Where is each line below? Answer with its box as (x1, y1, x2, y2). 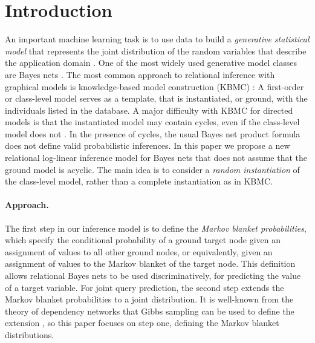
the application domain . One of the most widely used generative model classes (5, 56, 297, 69)
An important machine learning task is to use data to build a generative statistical (5, 33, 310, 45)
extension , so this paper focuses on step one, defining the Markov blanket (5, 316, 279, 329)
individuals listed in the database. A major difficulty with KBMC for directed (5, 103, 293, 116)
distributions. (5, 328, 54, 341)
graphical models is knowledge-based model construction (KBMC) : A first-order (5, 80, 304, 93)
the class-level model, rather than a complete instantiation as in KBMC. (5, 175, 273, 188)
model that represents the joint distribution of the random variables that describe (5, 44, 307, 57)
